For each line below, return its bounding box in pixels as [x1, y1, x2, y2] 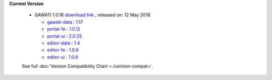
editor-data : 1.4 [47, 40, 80, 46]
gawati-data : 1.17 [47, 19, 83, 25]
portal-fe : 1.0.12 [47, 26, 81, 32]
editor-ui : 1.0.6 [47, 54, 78, 60]
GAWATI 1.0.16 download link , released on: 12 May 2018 [34, 12, 151, 18]
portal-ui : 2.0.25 [47, 33, 82, 39]
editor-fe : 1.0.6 [47, 47, 79, 53]
